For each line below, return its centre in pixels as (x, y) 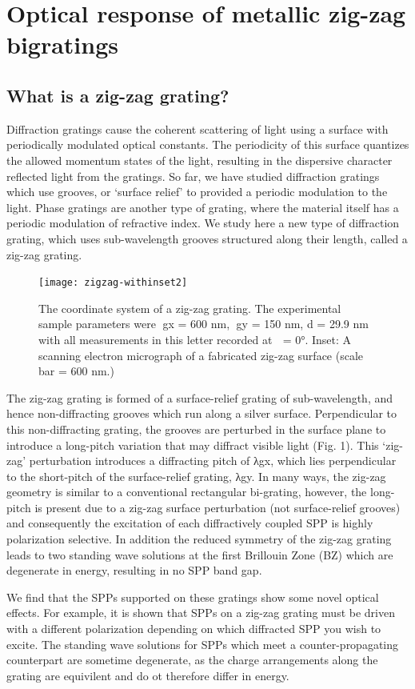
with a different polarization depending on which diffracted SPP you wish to (194, 629)
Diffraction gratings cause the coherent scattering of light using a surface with (198, 128)
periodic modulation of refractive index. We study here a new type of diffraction (203, 223)
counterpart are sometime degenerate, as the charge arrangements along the (192, 660)
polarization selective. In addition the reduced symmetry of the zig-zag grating (199, 539)
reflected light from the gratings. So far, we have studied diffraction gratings (193, 176)
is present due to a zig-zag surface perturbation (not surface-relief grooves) (217, 507)
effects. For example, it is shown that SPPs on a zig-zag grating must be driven (201, 613)
